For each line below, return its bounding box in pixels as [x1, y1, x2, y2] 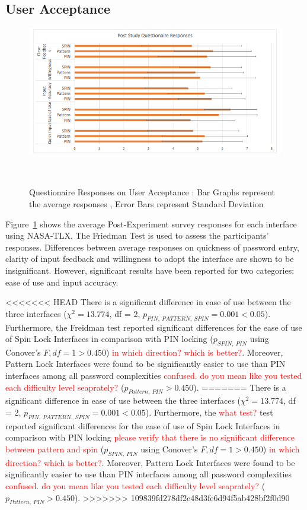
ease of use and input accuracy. [5, 275, 119, 288]
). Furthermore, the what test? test [145, 406, 273, 419]
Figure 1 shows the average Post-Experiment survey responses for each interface [5, 217, 297, 230]
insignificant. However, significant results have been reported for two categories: [5, 264, 295, 276]
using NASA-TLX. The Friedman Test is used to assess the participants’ [5, 229, 269, 242]
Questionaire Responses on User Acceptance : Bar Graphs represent [29, 186, 275, 198]
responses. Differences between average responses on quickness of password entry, [5, 240, 299, 253]
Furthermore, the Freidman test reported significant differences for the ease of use [5, 321, 302, 333]
